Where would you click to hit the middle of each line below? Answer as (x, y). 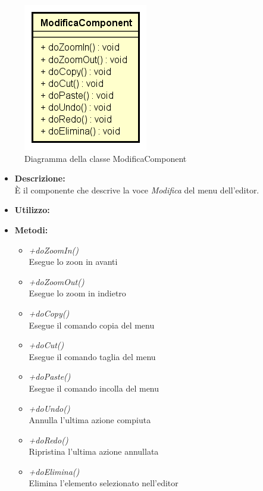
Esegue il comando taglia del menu (92, 356)
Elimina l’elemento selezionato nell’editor (104, 483)
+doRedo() (48, 440)
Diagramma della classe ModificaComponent (106, 158)
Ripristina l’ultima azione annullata (94, 451)
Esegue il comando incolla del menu (94, 388)
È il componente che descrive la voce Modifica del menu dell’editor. (137, 190)
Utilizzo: (32, 210)
